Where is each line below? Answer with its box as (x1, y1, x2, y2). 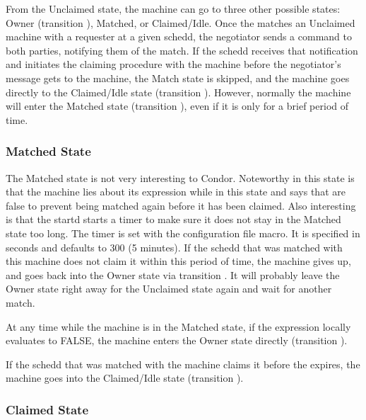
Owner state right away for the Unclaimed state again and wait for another (6, 281, 332, 296)
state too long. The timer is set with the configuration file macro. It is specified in (6, 225, 360, 240)
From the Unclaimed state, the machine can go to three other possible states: (6, 1, 341, 16)
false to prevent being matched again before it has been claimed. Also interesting (6, 198, 356, 212)
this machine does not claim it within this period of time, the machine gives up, (6, 254, 351, 268)
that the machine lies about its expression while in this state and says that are (6, 184, 346, 199)
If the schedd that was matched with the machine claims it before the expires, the (6, 356, 360, 371)
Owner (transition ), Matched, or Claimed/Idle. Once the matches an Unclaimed (6, 15, 355, 30)
